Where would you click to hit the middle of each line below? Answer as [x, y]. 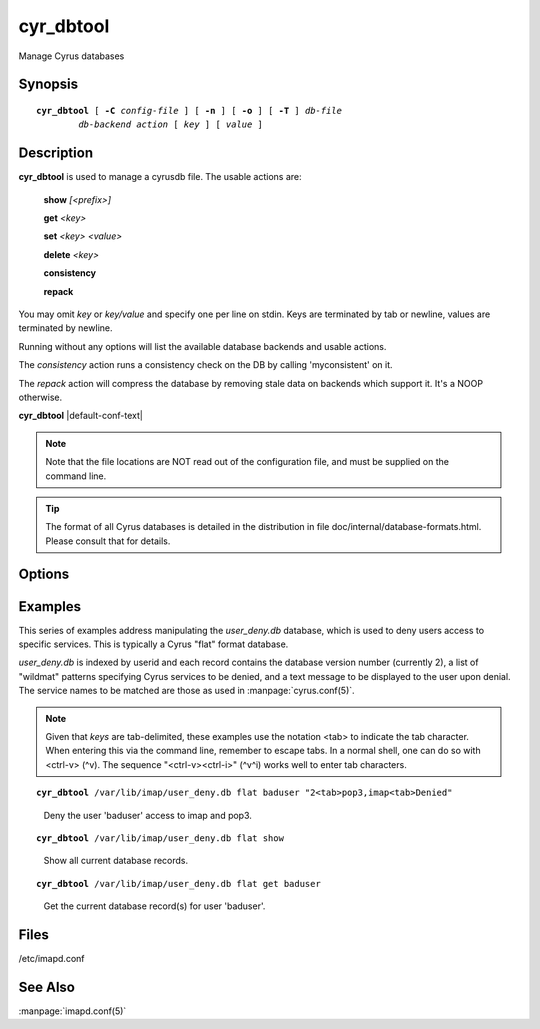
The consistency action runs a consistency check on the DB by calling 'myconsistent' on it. [206, 365]
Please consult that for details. [108, 541]
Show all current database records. [116, 861]
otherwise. [40, 397]
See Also [46, 986]
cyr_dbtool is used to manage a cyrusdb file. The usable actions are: [160, 177]
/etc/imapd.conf [51, 958]
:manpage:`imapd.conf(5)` [72, 1011]
